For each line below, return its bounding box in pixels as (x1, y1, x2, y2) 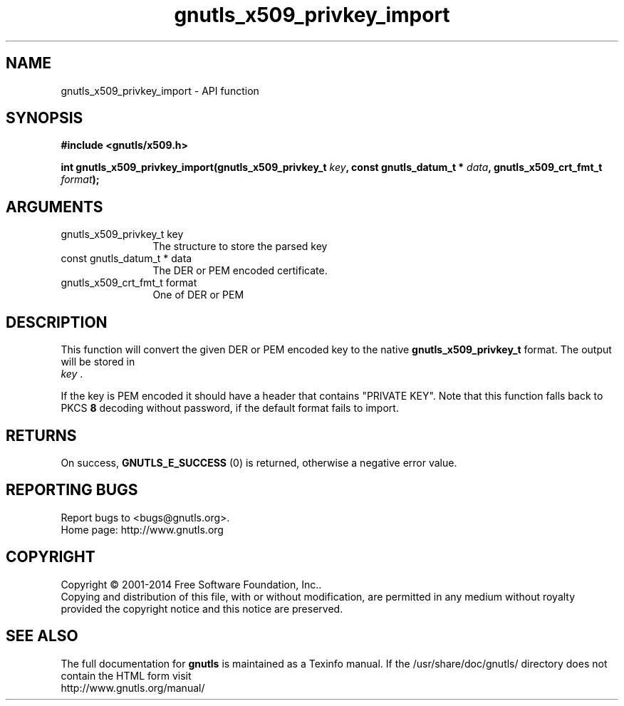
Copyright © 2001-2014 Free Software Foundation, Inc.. (61, 578, 322, 591)
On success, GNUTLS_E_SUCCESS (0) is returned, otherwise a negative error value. (61, 456, 457, 469)
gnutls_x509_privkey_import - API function (61, 84, 259, 97)
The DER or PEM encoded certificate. (152, 264, 328, 277)
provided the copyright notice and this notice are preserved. (61, 602, 343, 615)
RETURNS (6, 426, 77, 445)
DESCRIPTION (6, 313, 108, 331)
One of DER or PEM (152, 289, 244, 301)
